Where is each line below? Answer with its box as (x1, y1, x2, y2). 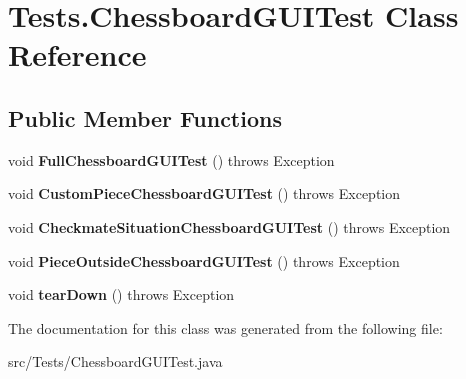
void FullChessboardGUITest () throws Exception (8, 149, 335, 170)
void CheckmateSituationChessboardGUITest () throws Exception (8, 216, 451, 237)
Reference (8, 34, 147, 75)
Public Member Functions (8, 102, 282, 133)
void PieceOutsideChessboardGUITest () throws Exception (8, 250, 400, 271)
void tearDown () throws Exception (8, 284, 235, 305)
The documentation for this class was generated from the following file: (8, 317, 443, 338)
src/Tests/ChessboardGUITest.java (8, 351, 223, 372)
